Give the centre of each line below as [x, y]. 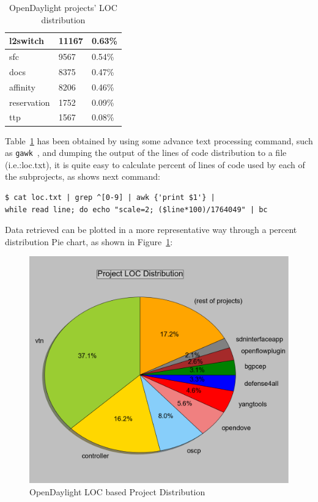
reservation [30, 102]
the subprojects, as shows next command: [83, 176]
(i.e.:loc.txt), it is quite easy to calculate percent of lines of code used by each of [155, 164]
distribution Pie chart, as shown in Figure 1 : [89, 241]
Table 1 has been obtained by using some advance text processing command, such [159, 140]
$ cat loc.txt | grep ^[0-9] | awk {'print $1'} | [110, 197]
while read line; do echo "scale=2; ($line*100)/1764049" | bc [136, 209]
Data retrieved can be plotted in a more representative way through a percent [151, 230]
